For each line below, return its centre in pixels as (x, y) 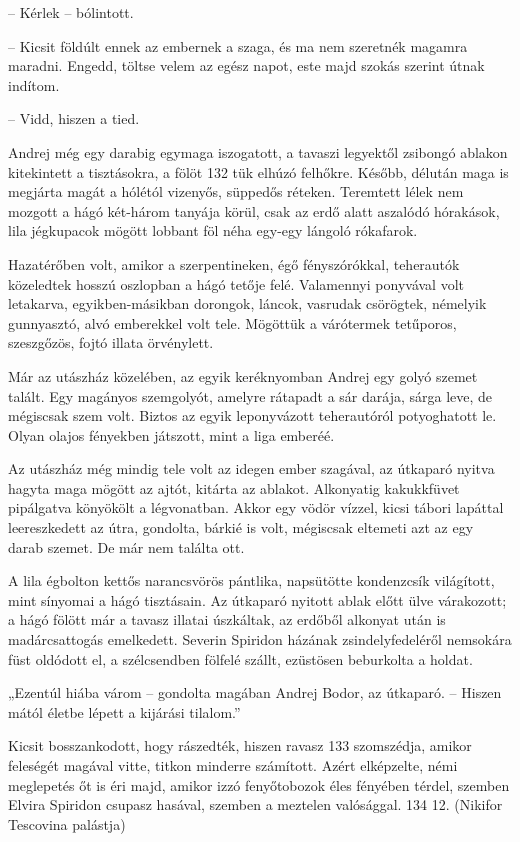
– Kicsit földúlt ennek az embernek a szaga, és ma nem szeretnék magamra (238, 45)
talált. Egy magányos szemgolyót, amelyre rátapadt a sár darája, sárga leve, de (250, 395)
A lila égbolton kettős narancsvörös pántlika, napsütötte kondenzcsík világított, (251, 580)
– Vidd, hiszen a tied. (74, 118)
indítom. (34, 84)
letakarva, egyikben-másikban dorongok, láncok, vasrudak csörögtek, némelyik (247, 303)
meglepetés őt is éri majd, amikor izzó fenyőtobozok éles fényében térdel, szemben (259, 784)
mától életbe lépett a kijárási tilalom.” (124, 711)
